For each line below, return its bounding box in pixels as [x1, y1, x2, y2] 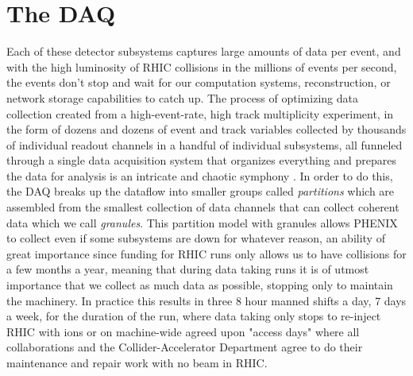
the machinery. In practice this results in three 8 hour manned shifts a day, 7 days [6, 292, 407, 308]
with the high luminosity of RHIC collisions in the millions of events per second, [6, 58, 397, 75]
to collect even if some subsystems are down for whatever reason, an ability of [6, 230, 385, 246]
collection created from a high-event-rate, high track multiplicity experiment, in [6, 105, 394, 122]
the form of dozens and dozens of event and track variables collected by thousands [6, 121, 407, 138]
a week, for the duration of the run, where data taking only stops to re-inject [6, 308, 381, 324]
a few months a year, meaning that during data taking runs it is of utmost [6, 261, 369, 277]
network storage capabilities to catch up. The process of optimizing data [6, 89, 358, 106]
